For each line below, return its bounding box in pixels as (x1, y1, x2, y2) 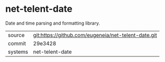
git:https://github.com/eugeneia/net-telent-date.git (33, 31, 157, 38)
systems (8, 48, 28, 55)
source (8, 31, 25, 38)
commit (8, 39, 26, 47)
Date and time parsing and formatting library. (5, 20, 100, 26)
